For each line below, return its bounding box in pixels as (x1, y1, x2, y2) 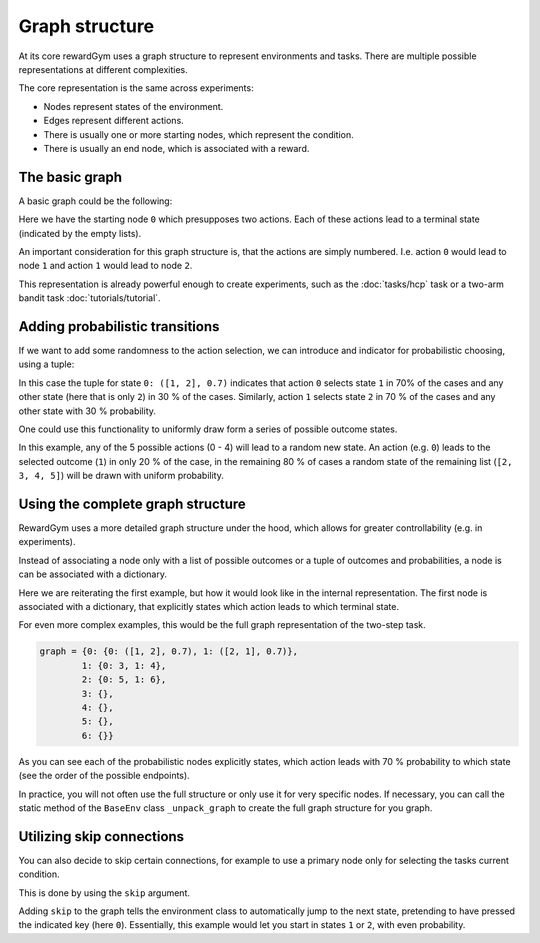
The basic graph (18, 168, 123, 185)
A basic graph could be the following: (18, 195, 173, 207)
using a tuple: (18, 358, 75, 370)
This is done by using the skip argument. (18, 886, 190, 899)
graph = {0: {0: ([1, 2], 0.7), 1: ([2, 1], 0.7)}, (39, 646, 299, 657)
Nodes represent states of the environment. (43, 100, 224, 112)
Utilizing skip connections (18, 828, 185, 845)
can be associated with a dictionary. (18, 568, 167, 580)
